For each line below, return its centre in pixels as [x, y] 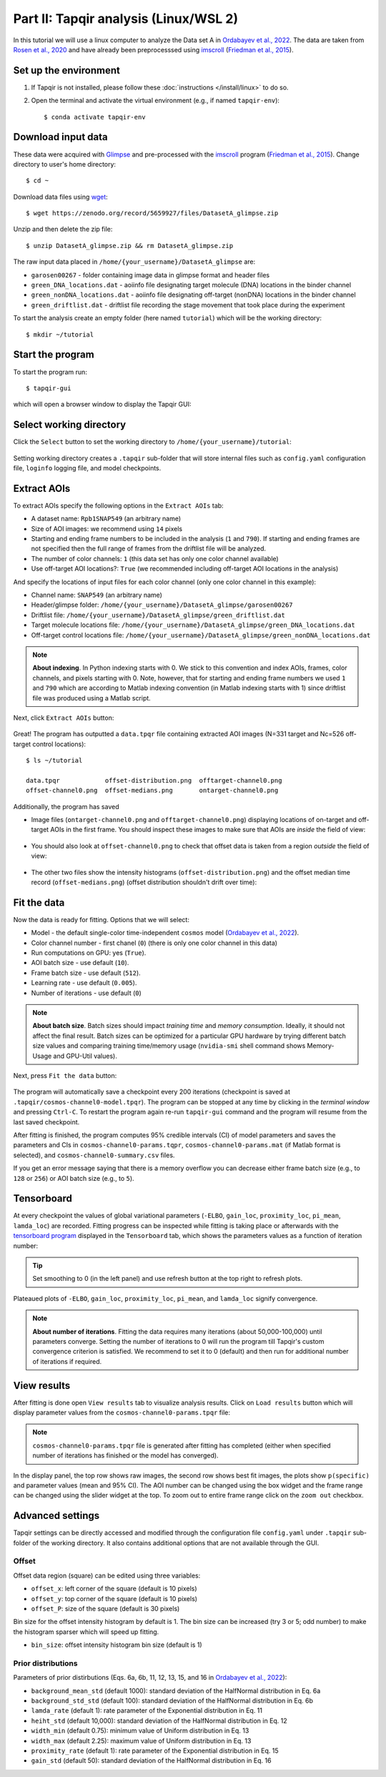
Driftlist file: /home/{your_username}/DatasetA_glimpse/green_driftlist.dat [158, 615]
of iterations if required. [67, 1361]
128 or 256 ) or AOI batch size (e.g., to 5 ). [74, 1178]
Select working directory [70, 425]
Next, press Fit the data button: [65, 1075]
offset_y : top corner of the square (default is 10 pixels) [114, 1598]
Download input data [61, 137]
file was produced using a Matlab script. [92, 698]
